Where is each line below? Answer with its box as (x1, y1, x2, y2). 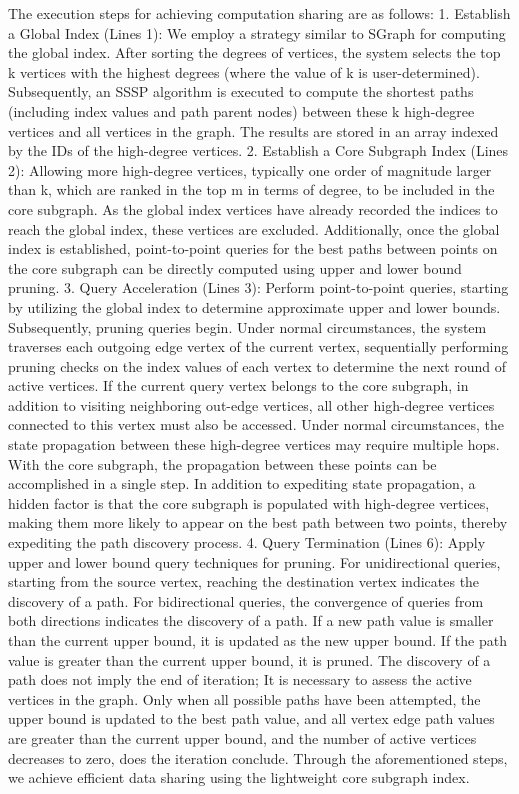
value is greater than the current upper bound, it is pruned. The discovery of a (8, 649, 491, 670)
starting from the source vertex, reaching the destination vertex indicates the (8, 571, 480, 592)
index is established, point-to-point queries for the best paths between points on (8, 238, 498, 259)
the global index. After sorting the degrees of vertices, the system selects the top (8, 42, 501, 63)
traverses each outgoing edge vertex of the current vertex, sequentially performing (8, 336, 509, 357)
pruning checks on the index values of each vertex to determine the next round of (8, 355, 507, 376)
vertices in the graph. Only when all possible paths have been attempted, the (8, 688, 481, 709)
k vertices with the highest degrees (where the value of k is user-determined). (8, 61, 480, 82)
